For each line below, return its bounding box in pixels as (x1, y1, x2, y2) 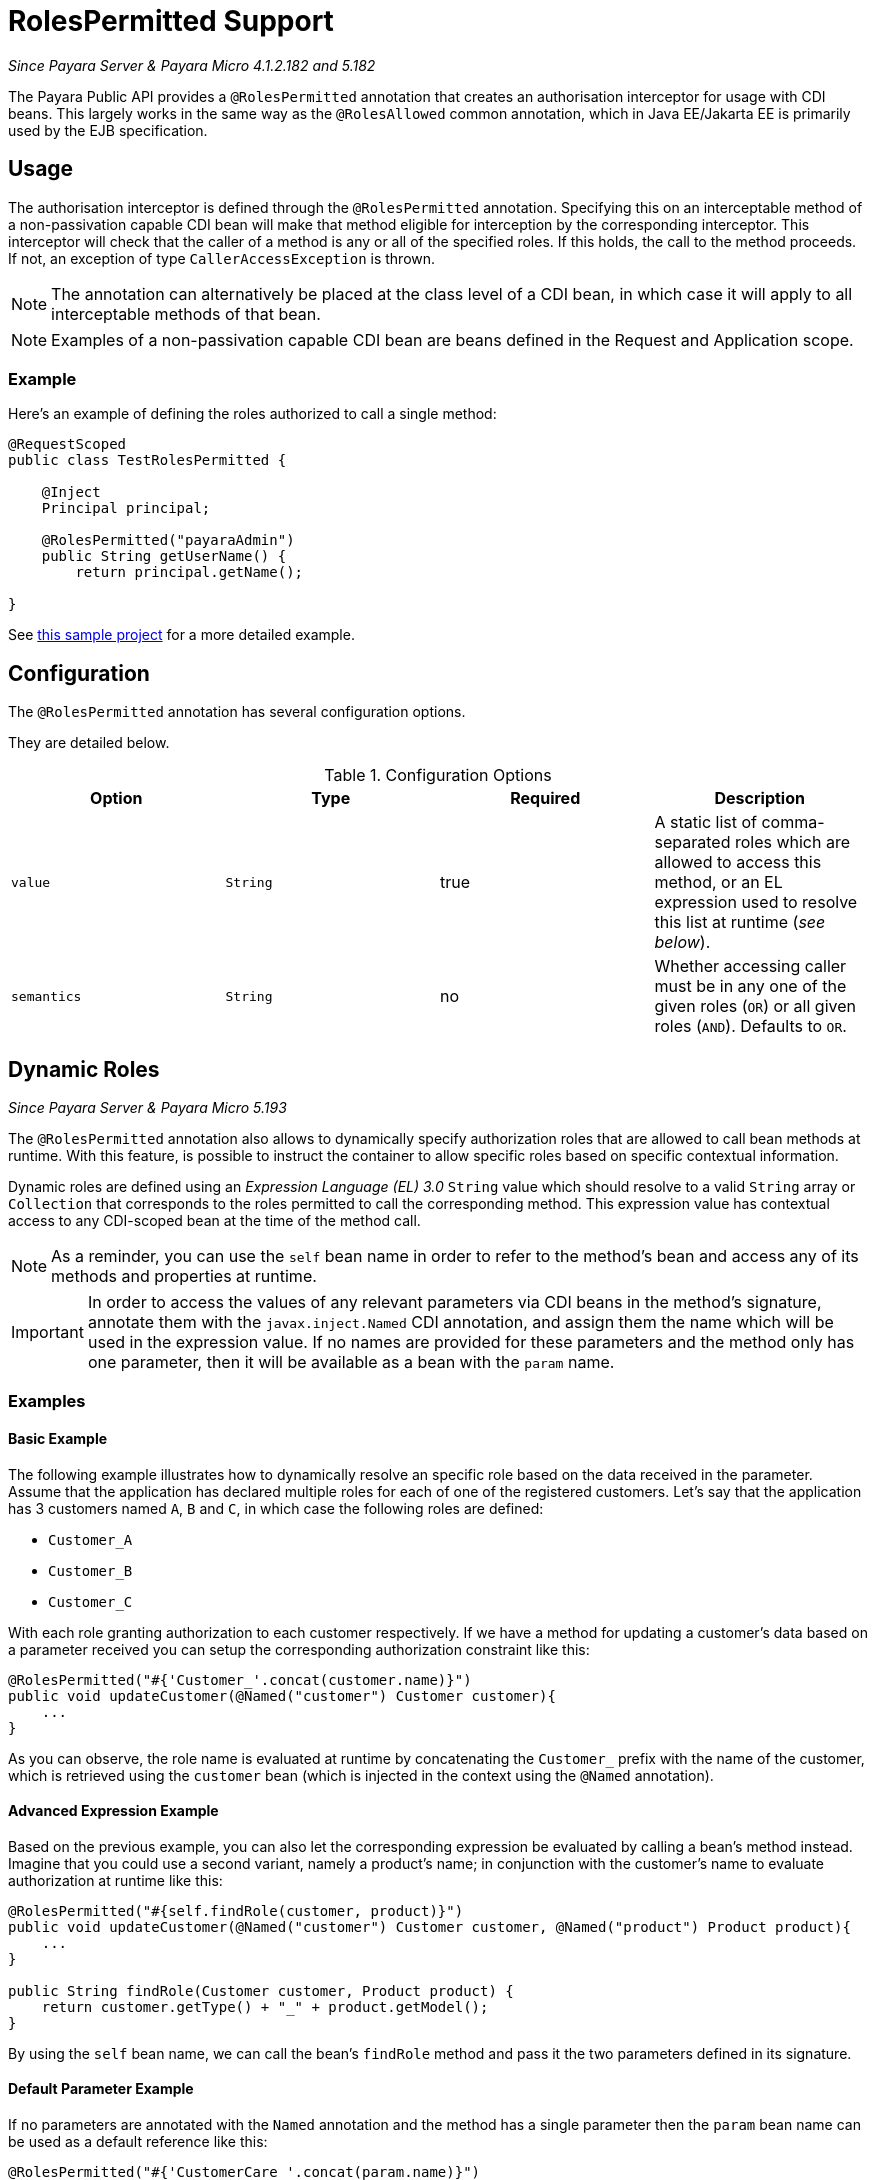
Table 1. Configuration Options (324, 765, 552, 786)
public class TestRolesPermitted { (8, 452, 287, 469)
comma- (761, 812, 825, 833)
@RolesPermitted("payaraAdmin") (41, 532, 295, 549)
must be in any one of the (654, 976, 847, 997)
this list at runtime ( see (654, 912, 826, 933)
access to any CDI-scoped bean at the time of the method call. (8, 1212, 421, 1230)
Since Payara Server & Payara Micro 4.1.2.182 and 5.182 (8, 56, 376, 74)
